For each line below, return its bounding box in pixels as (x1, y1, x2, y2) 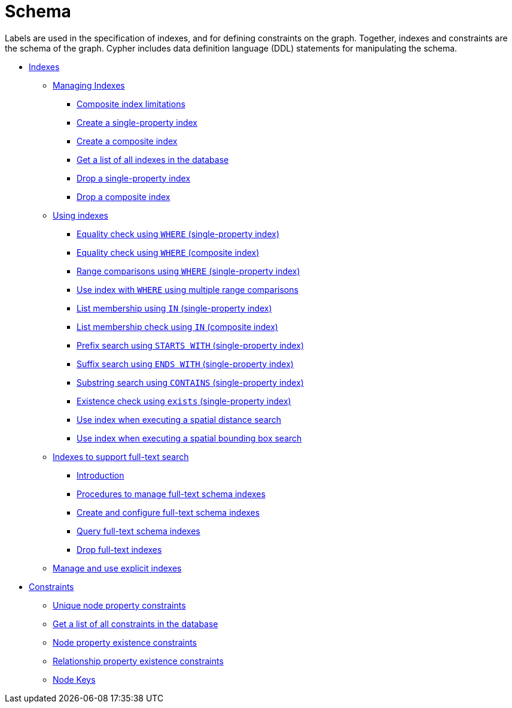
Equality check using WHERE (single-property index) (77, 228, 280, 239)
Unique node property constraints (53, 600, 186, 610)
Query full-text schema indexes (77, 525, 200, 536)
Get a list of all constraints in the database (53, 618, 218, 629)
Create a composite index (77, 135, 178, 146)
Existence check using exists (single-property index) (77, 395, 291, 406)
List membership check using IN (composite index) (77, 321, 278, 332)
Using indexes (53, 210, 108, 220)
